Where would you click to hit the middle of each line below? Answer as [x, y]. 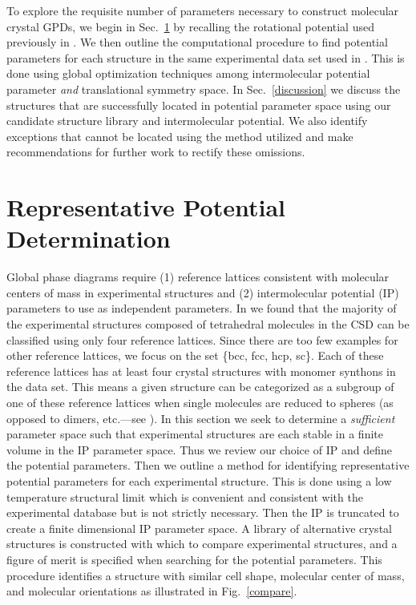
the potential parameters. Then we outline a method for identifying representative [208, 465]
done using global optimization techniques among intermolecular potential [188, 73]
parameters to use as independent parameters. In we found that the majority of [202, 308]
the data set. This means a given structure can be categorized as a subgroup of [200, 387]
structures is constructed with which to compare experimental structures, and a [202, 544]
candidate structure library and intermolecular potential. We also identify [187, 121]
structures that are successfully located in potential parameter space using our [199, 105]
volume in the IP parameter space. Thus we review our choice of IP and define [199, 449]
